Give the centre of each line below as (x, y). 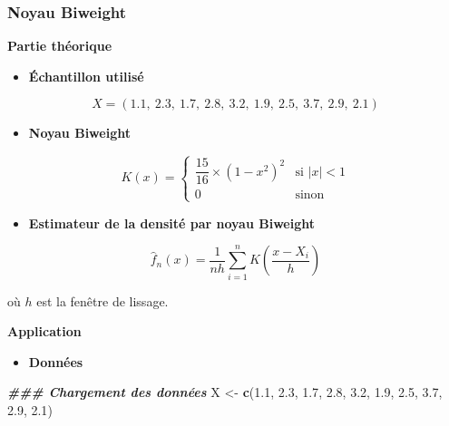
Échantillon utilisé (86, 76)
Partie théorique (60, 46)
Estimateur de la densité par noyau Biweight (171, 223)
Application (44, 331)
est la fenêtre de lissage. (102, 300)
